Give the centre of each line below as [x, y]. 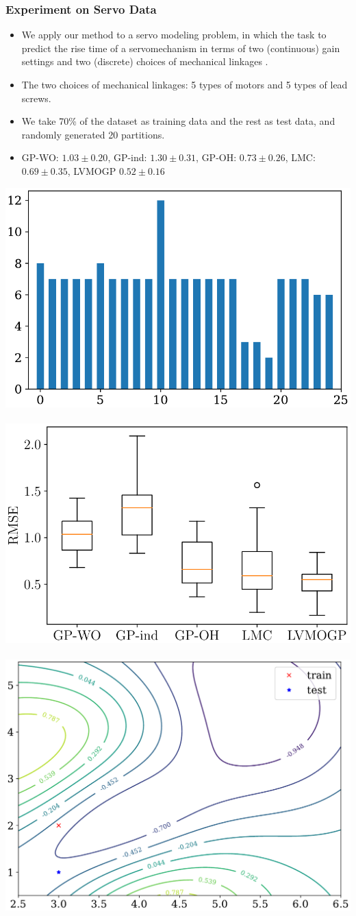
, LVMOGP [92, 170]
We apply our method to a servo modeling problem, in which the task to [174, 35]
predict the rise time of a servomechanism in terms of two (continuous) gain [181, 48]
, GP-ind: [127, 157]
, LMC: [300, 157]
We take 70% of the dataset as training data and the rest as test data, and [178, 121]
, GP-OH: [216, 157]
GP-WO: [40, 157]
